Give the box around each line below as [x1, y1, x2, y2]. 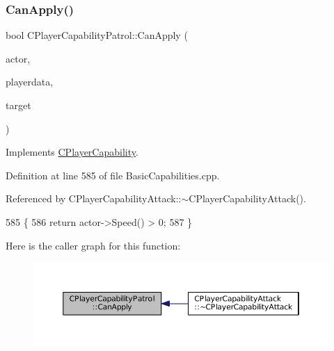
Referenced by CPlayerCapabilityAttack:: [6, 191, 182, 206]
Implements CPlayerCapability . [6, 145, 138, 159]
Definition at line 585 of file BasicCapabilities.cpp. [6, 168, 220, 182]
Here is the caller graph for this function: [6, 238, 181, 252]
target [6, 98, 31, 112]
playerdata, [6, 74, 54, 89]
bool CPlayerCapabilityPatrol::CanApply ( [6, 28, 188, 42]
